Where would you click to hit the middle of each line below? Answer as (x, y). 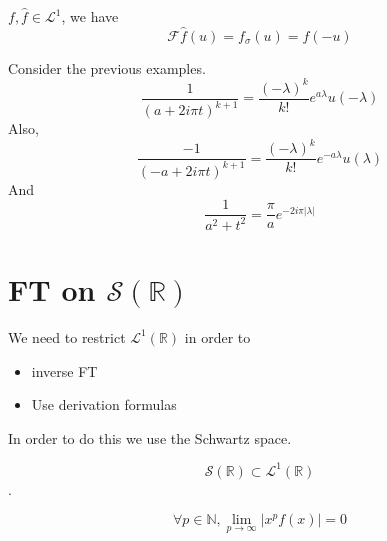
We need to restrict (67, 336)
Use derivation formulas (104, 404)
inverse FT (64, 370)
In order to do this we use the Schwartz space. (150, 437)
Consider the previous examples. (107, 67)
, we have (90, 16)
